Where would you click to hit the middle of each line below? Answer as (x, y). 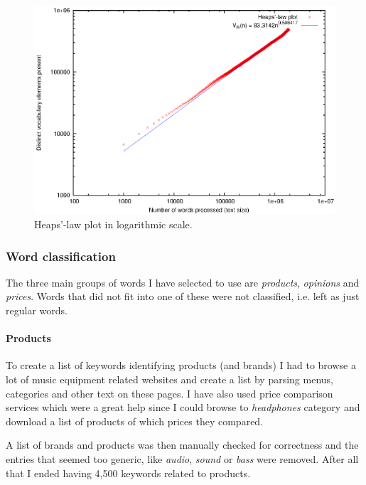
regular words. (37, 310)
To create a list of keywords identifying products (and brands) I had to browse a (181, 365)
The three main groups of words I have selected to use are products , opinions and (183, 282)
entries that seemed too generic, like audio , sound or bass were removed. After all (182, 458)
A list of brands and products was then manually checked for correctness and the (182, 445)
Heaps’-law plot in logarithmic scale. (113, 224)
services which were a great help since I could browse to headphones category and (183, 407)
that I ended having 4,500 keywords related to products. (128, 473)
